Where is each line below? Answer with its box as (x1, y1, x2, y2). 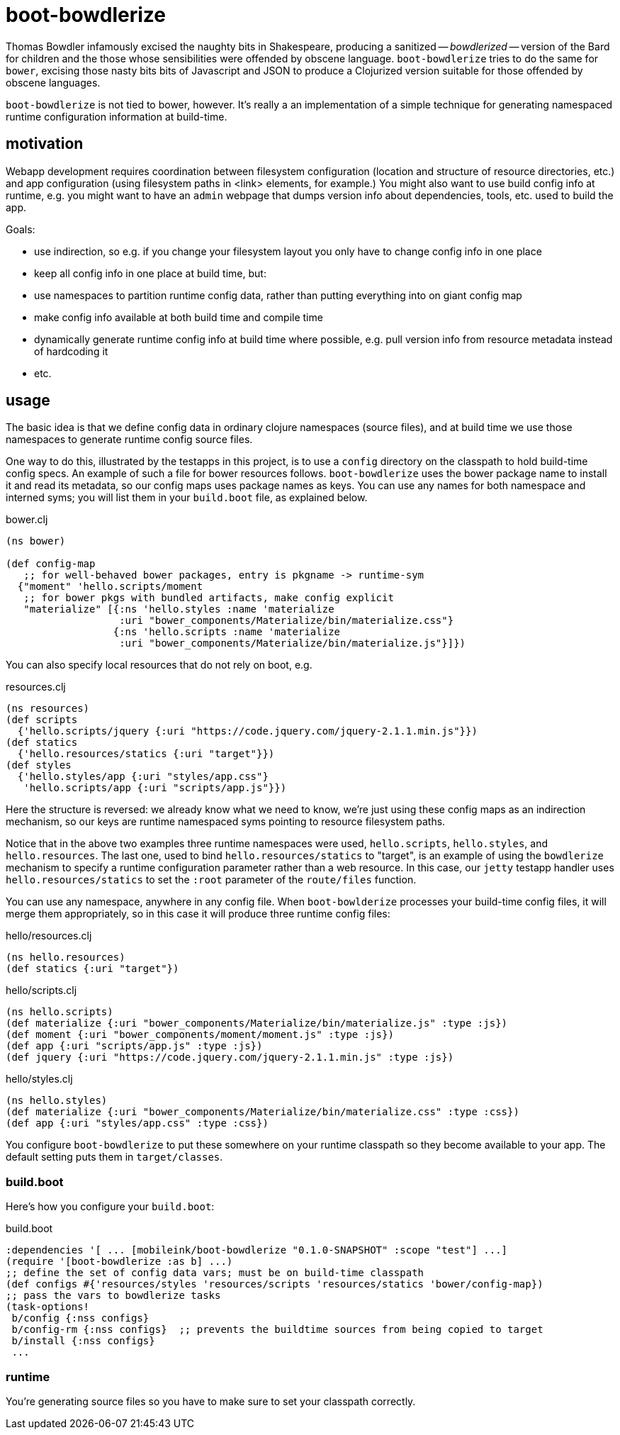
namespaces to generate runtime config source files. (6, 433, 253, 446)
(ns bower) (6, 535, 66, 547)
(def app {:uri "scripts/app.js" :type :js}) (6, 1040, 263, 1052)
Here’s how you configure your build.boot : (6, 1200, 215, 1213)
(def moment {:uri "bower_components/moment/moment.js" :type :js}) (6, 1029, 394, 1041)
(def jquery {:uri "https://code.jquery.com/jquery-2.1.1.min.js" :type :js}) (6, 1051, 454, 1063)
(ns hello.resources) (6, 951, 125, 964)
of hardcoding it (34, 345, 108, 357)
